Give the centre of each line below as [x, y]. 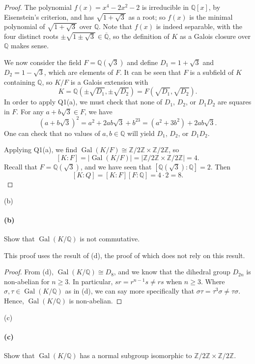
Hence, [14, 300]
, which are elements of [79, 72]
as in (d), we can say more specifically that [130, 291]
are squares [234, 102]
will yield [141, 133]
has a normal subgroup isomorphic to [136, 355]
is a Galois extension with [109, 82]
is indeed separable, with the [199, 26]
